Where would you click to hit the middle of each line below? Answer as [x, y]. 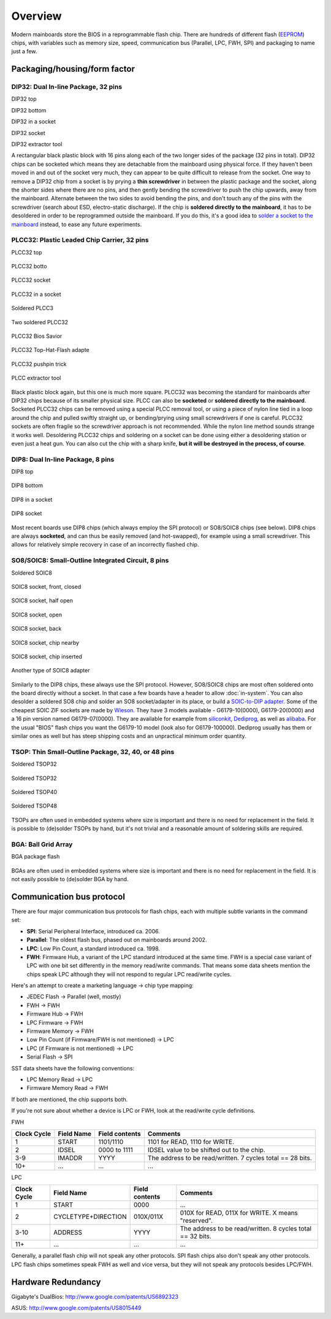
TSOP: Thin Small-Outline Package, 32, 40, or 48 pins [93, 752]
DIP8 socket [27, 513]
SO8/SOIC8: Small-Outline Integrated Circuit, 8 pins [90, 561]
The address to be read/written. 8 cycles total [246, 1229]
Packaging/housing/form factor [73, 69]
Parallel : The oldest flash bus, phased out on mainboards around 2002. [117, 940]
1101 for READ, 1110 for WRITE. [191, 1142]
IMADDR [70, 1158]
